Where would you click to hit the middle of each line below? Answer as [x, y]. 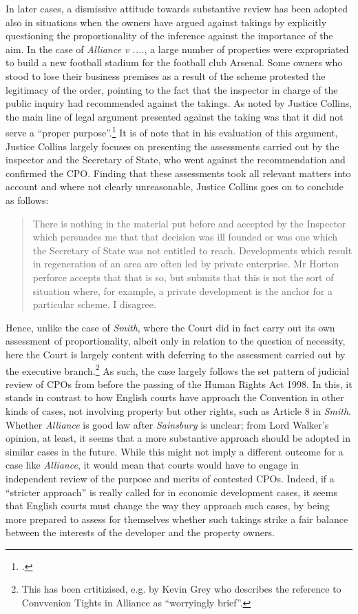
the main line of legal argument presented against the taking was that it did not [175, 116]
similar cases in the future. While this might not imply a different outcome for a [175, 451]
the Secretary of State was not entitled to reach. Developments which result [192, 250]
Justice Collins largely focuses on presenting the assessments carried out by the [172, 146]
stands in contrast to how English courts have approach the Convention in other [175, 397]
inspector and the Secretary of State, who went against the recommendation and [176, 160]
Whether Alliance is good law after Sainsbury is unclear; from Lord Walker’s [167, 424]
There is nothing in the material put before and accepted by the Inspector [189, 223]
